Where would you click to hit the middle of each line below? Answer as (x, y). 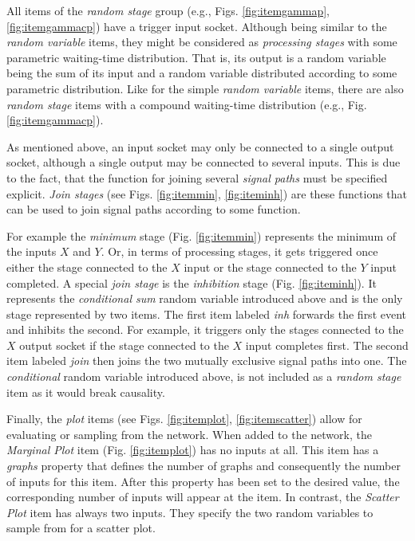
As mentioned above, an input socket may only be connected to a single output (200, 146)
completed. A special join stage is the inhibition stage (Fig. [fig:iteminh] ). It (192, 282)
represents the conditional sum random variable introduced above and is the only (205, 298)
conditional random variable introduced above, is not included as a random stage (204, 376)
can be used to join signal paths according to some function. (154, 209)
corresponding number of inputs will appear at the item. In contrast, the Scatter (203, 497)
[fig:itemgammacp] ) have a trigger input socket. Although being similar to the (197, 26)
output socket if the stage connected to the (124, 345)
